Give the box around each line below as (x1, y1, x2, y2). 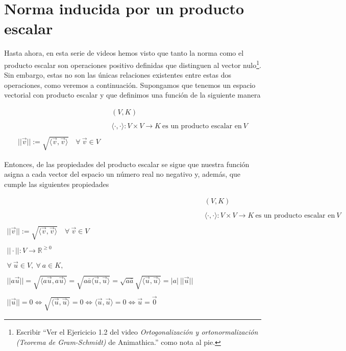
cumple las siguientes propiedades (4, 178, 109, 189)
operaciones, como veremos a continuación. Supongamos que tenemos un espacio (4, 79, 256, 90)
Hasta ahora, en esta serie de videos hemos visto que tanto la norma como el (4, 48, 244, 58)
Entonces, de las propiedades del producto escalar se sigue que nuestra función (4, 158, 250, 169)
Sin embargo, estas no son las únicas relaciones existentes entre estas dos (4, 69, 231, 80)
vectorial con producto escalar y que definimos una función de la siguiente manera (4, 89, 261, 100)
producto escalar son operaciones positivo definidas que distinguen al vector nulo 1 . (4, 58, 261, 70)
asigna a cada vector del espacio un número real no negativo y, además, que (4, 169, 241, 179)
